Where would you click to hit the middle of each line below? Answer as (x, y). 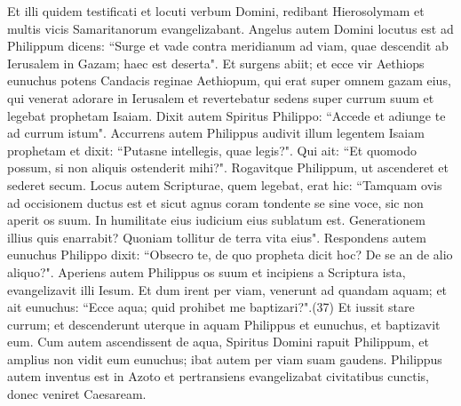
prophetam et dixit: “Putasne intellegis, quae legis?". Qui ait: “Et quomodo (212, 150)
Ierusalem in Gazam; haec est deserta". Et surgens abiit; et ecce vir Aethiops (216, 63)
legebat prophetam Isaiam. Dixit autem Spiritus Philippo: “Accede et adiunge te (227, 115)
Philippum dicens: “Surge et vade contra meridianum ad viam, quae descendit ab (228, 46)
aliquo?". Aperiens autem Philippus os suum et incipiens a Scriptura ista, (207, 271)
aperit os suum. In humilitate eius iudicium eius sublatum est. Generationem (216, 220)
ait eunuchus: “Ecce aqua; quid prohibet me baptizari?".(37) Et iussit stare (211, 307)
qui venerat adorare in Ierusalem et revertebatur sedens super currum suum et (221, 97)
